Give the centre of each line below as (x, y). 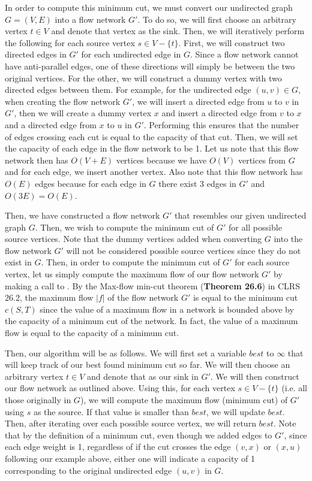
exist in (18, 262)
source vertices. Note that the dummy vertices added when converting (133, 239)
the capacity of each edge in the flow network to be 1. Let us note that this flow (152, 148)
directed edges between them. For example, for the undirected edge (128, 90)
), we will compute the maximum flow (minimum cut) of (184, 400)
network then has (37, 160)
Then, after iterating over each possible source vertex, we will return (130, 423)
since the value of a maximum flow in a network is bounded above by (167, 309)
